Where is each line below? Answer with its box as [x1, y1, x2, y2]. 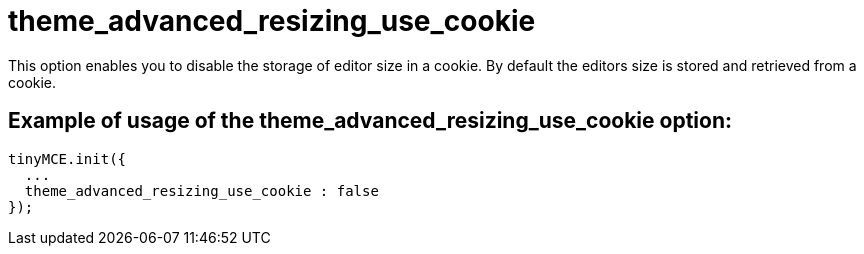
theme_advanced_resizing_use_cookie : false [24, 182, 379, 199]
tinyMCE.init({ [8, 150, 127, 167]
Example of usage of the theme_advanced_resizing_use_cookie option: [8, 108, 732, 134]
